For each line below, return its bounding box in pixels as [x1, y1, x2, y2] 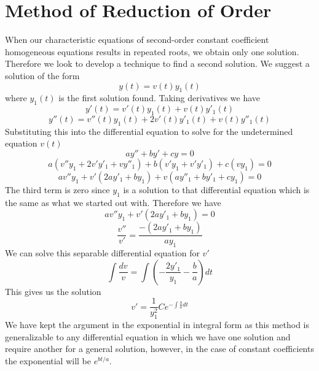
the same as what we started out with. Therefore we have [5, 196, 221, 208]
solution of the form [5, 69, 80, 82]
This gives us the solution [5, 285, 101, 297]
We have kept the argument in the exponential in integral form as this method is [5, 318, 310, 331]
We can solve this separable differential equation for [5, 247, 200, 259]
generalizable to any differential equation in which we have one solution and [5, 330, 291, 343]
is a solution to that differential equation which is [123, 183, 310, 196]
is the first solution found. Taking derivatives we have [58, 91, 261, 104]
